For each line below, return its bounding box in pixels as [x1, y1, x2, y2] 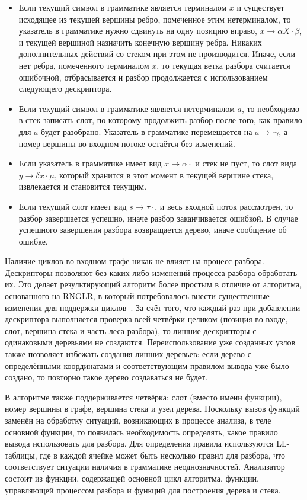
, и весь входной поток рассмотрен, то [155, 200, 293, 212]
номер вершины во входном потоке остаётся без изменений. [18, 137, 235, 149]
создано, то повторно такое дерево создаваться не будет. [5, 371, 208, 383]
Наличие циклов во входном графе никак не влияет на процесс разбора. [5, 255, 264, 267]
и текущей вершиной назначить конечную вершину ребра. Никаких [18, 36, 262, 48]
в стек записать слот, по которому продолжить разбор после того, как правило [18, 114, 302, 126]
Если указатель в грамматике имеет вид [18, 157, 162, 169]
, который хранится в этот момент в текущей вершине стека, [54, 168, 274, 181]
